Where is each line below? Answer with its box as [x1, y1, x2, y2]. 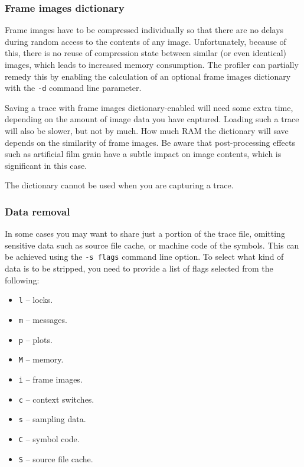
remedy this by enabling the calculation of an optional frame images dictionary [5, 70, 291, 82]
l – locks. [18, 293, 53, 306]
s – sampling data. [18, 413, 86, 425]
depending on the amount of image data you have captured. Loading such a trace [5, 113, 299, 125]
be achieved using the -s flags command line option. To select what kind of [5, 250, 284, 263]
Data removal [5, 204, 70, 218]
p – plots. [18, 333, 53, 345]
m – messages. [18, 313, 67, 325]
